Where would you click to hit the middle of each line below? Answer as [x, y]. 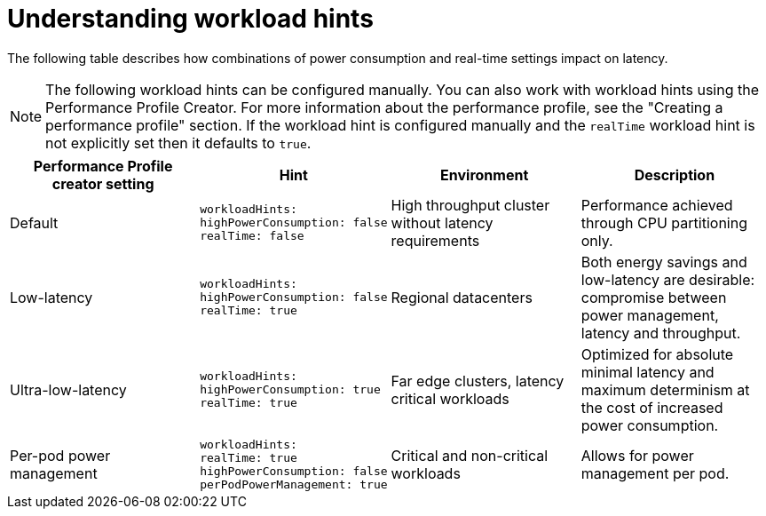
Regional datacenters [462, 297]
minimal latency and [648, 372]
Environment [485, 175]
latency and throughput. [661, 333]
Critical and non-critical [470, 455]
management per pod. [655, 473]
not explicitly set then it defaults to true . [178, 143]
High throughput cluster [470, 205]
